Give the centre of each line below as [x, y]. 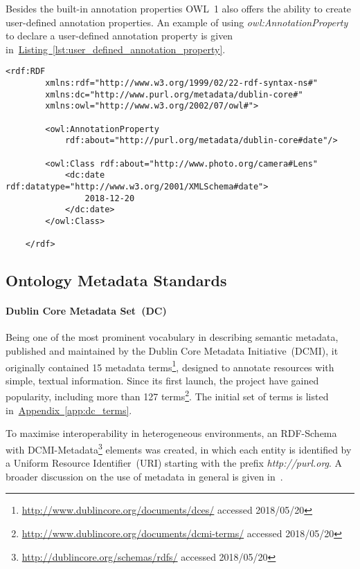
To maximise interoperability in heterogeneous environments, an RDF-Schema [171, 433]
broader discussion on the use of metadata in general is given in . [144, 476]
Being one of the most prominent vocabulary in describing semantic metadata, [172, 337]
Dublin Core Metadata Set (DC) [86, 311]
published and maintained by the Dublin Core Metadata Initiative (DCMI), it [172, 351]
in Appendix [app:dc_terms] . [69, 410]
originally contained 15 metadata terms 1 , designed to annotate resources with [170, 366]
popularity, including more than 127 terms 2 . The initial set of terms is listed [167, 395]
